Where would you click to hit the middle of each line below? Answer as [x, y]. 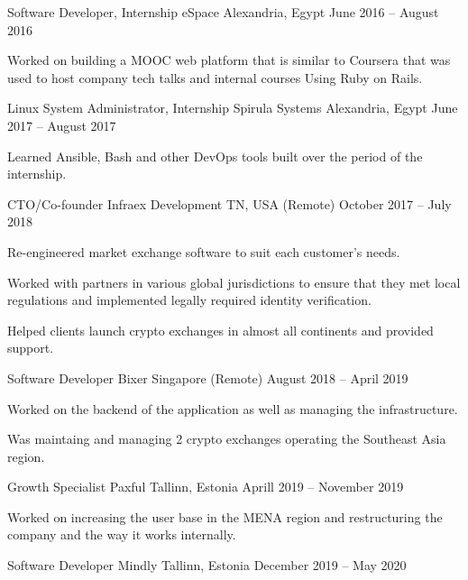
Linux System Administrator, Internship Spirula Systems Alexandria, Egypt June [233, 108]
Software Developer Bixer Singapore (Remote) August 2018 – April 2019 [208, 377]
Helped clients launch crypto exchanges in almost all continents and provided [220, 330]
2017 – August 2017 [62, 125]
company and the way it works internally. [122, 534]
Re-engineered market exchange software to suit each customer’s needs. [204, 251]
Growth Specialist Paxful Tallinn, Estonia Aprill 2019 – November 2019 [206, 487]
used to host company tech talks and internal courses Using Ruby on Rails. [215, 77]
